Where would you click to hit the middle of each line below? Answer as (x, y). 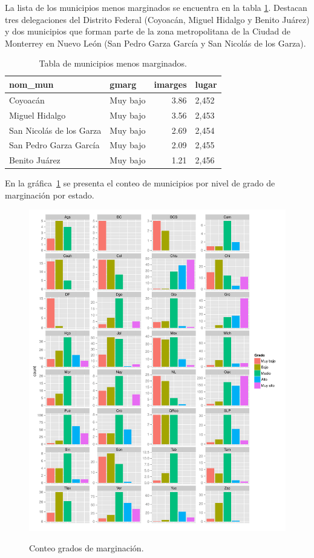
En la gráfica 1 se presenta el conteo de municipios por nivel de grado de (140, 183)
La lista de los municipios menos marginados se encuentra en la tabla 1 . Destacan (156, 7)
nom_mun (31, 84)
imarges (170, 84)
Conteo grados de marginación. (87, 547)
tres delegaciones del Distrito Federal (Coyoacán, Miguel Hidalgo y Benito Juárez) (157, 19)
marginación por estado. (50, 195)
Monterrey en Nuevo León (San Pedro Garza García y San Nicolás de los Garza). (155, 43)
